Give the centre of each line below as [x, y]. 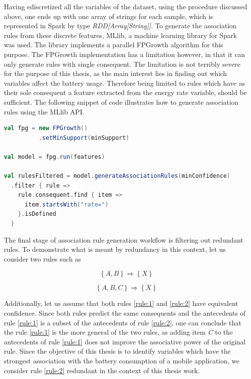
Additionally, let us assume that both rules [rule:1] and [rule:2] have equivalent [121, 303]
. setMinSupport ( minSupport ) [84, 138]
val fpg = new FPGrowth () [46, 128]
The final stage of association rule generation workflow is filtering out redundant [124, 239]
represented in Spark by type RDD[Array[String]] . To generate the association [120, 26]
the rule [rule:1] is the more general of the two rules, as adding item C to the [118, 332]
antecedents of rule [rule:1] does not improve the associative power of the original [125, 341]
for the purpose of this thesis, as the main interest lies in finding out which [116, 73]
